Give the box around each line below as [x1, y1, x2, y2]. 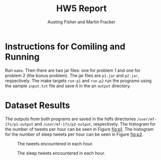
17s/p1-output [5, 122, 34, 127]
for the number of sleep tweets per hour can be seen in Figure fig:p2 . [5, 131, 144, 137]
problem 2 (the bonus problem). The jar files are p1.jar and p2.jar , [5, 72, 140, 78]
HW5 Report [56, 3, 107, 14]
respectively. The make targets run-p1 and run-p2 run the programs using [5, 78, 152, 83]
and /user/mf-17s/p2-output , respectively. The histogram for [34, 121, 156, 127]
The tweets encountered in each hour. [17, 141, 94, 146]
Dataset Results [5, 100, 70, 111]
